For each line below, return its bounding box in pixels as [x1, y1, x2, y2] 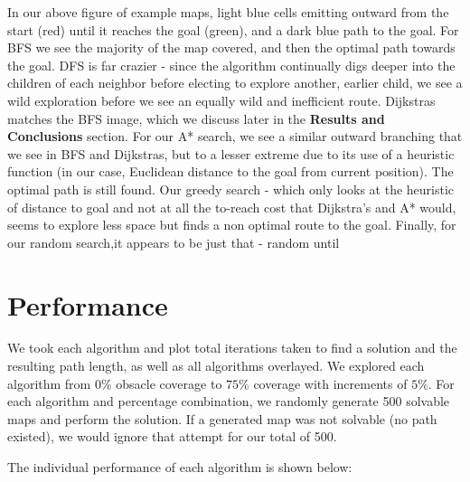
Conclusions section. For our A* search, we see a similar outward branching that [7, 127, 463, 146]
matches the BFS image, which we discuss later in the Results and [7, 109, 385, 128]
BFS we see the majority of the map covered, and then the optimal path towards [7, 38, 456, 57]
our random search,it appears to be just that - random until [7, 232, 340, 251]
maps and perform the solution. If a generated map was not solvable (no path [7, 409, 437, 428]
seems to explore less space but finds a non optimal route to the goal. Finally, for [7, 215, 456, 234]
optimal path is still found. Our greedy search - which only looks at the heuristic [7, 179, 455, 198]
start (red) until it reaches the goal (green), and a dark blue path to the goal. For [7, 20, 459, 39]
